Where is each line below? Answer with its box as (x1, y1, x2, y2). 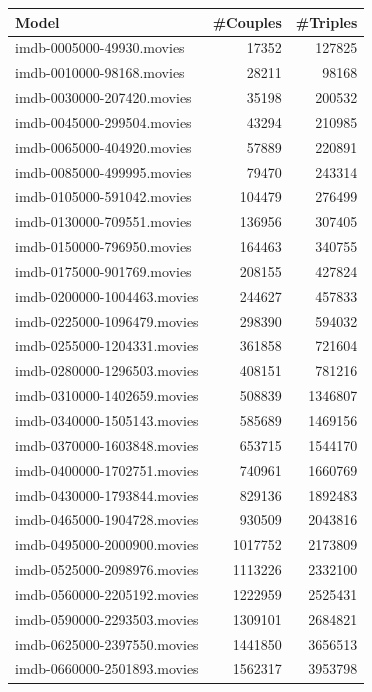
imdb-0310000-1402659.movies (15, 385, 199, 406)
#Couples (212, 11, 282, 32)
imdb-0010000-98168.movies (15, 62, 185, 83)
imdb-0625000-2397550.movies (15, 633, 199, 654)
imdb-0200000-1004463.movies (15, 285, 199, 306)
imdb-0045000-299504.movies (15, 111, 192, 132)
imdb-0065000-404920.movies (15, 136, 192, 157)
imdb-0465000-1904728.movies (15, 509, 199, 530)
